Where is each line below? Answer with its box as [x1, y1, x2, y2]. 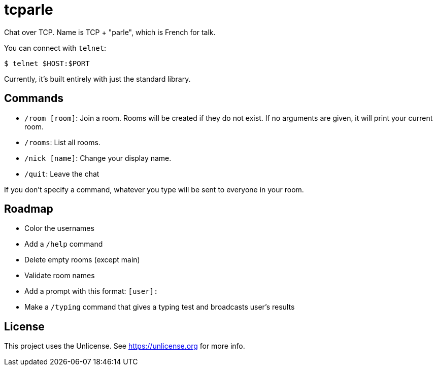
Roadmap [4, 203, 53, 216]
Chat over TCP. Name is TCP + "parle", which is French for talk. [4, 27, 216, 37]
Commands [4, 92, 64, 105]
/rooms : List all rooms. [24, 138, 100, 147]
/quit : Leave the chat [24, 169, 99, 178]
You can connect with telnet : [4, 43, 107, 52]
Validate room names [24, 271, 95, 280]
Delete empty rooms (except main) [24, 255, 140, 264]
